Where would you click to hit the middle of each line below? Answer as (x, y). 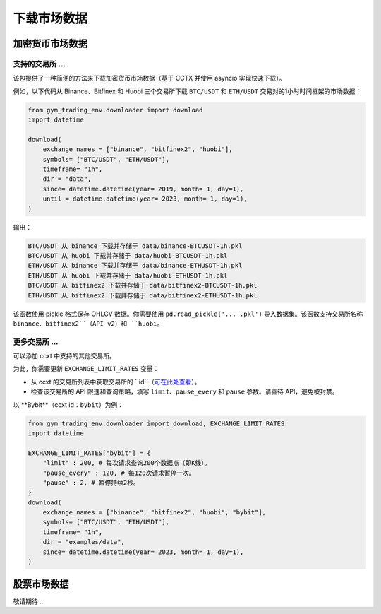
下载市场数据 (50, 18)
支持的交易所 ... (40, 64)
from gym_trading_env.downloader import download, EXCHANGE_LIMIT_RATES (156, 423)
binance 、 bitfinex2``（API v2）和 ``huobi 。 (88, 323)
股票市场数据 (41, 584)
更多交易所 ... (36, 341)
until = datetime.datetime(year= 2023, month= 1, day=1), (145, 199)
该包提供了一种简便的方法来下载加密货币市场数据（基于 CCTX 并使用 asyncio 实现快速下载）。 (149, 78)
